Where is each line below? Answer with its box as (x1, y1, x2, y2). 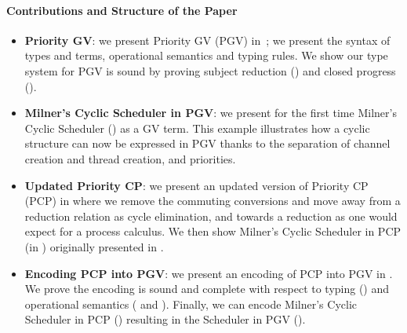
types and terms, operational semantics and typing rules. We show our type (24, 47, 388, 64)
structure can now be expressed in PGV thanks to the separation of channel (24, 135, 391, 152)
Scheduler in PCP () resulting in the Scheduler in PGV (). (24, 311, 306, 328)
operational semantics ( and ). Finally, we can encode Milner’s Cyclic (24, 295, 358, 312)
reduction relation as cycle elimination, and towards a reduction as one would (24, 207, 398, 224)
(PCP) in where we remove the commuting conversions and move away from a (24, 192, 401, 209)
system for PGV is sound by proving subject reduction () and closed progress (24, 62, 396, 79)
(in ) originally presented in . (24, 238, 164, 254)
